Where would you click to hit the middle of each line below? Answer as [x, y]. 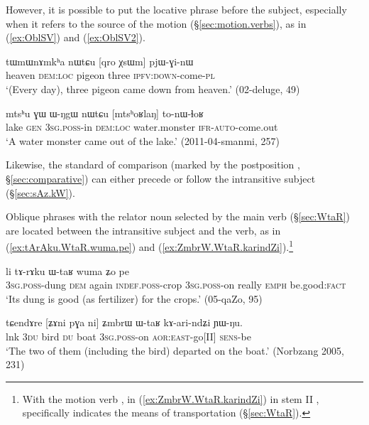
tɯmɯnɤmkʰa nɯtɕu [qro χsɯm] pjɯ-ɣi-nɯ [100, 61]
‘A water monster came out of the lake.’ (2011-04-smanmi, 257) [143, 140]
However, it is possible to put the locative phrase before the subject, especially [176, 9]
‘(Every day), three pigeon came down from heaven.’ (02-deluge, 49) [153, 88]
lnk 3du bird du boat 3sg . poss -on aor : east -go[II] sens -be [128, 336]
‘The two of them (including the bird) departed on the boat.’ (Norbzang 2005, [175, 350]
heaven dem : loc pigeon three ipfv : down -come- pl [110, 75]
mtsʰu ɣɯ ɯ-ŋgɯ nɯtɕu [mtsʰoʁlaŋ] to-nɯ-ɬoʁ [105, 113]
